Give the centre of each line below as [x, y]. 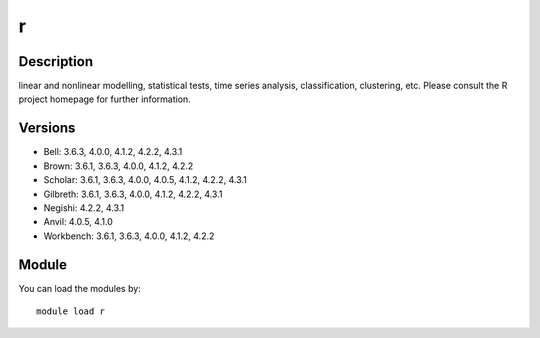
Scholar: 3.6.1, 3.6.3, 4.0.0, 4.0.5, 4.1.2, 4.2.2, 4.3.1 [145, 180]
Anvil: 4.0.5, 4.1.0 [78, 222]
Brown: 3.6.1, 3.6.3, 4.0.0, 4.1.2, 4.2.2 [118, 166]
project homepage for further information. [105, 99]
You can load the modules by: [80, 288]
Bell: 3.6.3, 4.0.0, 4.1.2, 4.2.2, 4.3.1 [113, 152]
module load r [70, 311]
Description [56, 61]
